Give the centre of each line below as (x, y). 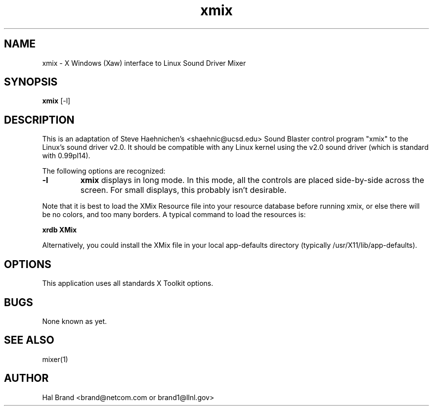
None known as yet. (75, 321)
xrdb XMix (60, 230)
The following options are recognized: (104, 171)
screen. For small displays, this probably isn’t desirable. (183, 190)
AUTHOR (26, 378)
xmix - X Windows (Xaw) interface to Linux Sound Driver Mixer (144, 63)
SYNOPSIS (31, 82)
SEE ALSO (29, 340)
